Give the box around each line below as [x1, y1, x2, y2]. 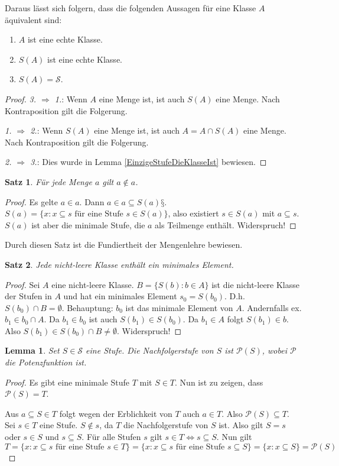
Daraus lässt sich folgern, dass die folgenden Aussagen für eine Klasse [5, 2, 256, 14]
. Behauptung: [61, 301, 113, 313]
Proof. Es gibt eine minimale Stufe [5, 376, 129, 388]
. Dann [79, 195, 105, 208]
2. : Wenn [30, 124, 63, 137]
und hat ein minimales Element [63, 290, 177, 302]
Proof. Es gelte [5, 195, 58, 208]
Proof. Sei [5, 278, 40, 290]
